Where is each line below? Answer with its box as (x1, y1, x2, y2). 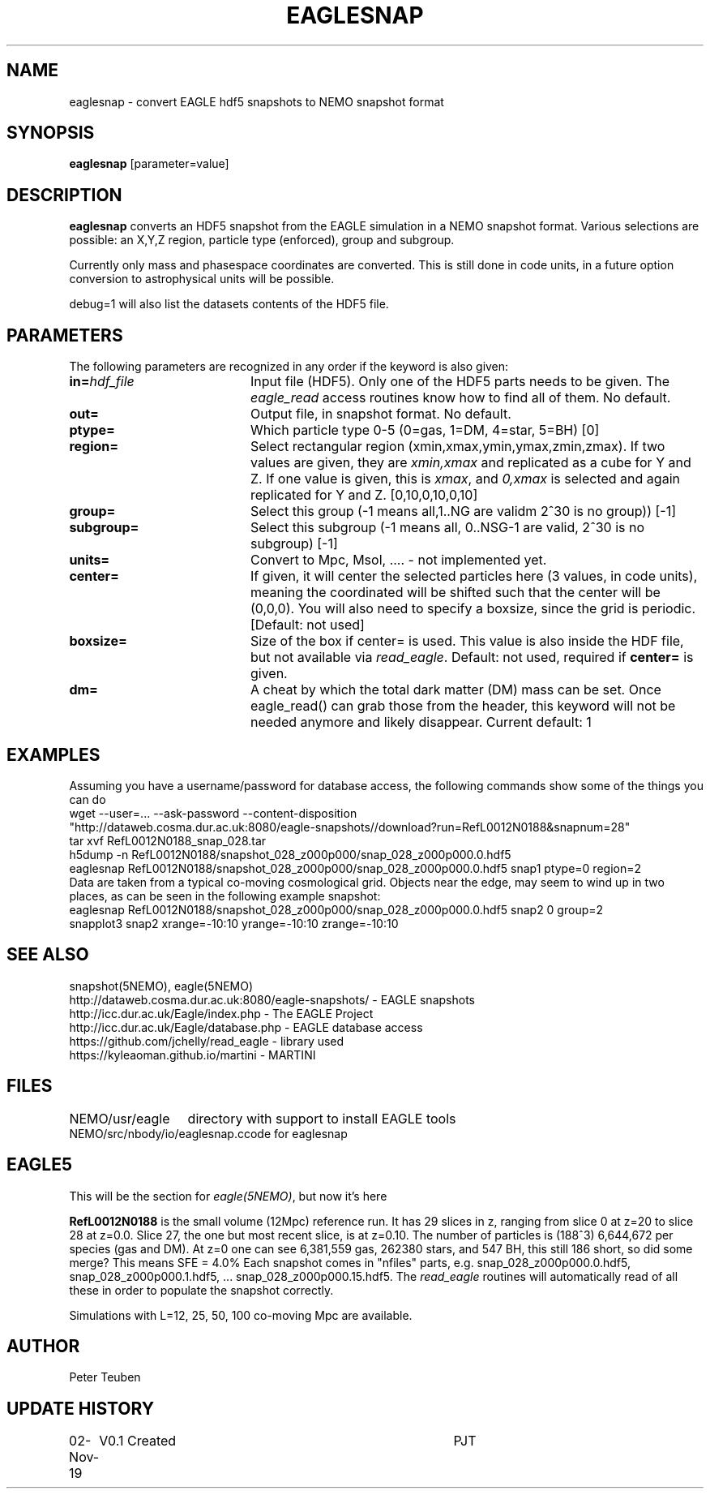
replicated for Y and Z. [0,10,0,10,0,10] (250, 487, 478, 504)
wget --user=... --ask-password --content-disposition (69, 805, 357, 820)
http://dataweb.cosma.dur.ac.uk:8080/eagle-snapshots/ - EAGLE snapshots (69, 992, 475, 1007)
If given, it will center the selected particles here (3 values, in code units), (250, 568, 698, 585)
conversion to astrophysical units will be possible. (69, 272, 335, 286)
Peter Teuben (69, 1370, 141, 1385)
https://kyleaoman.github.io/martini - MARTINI (69, 1047, 316, 1062)
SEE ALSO (6, 944, 89, 965)
